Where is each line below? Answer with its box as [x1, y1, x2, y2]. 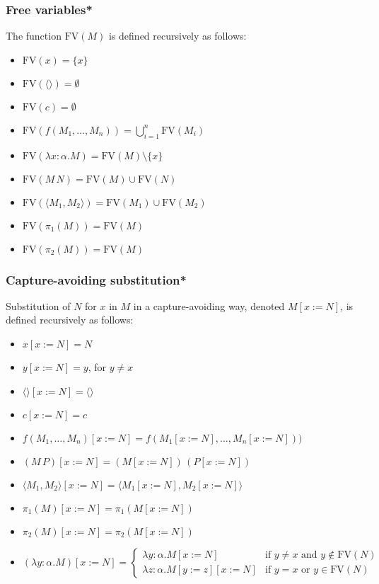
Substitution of [6, 298, 71, 313]
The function [6, 28, 62, 43]
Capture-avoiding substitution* [6, 270, 187, 288]
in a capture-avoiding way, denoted [133, 298, 285, 313]
